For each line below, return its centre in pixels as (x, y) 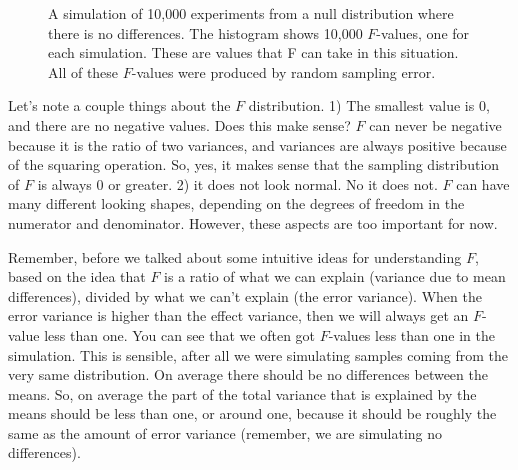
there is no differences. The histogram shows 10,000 (205, 32)
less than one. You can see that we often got (180, 334)
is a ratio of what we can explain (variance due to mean (335, 276)
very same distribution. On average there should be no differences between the (248, 374)
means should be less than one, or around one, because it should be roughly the (252, 413)
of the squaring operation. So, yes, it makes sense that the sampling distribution (254, 164)
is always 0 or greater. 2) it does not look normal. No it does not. (237, 183)
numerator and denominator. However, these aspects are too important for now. (253, 222)
